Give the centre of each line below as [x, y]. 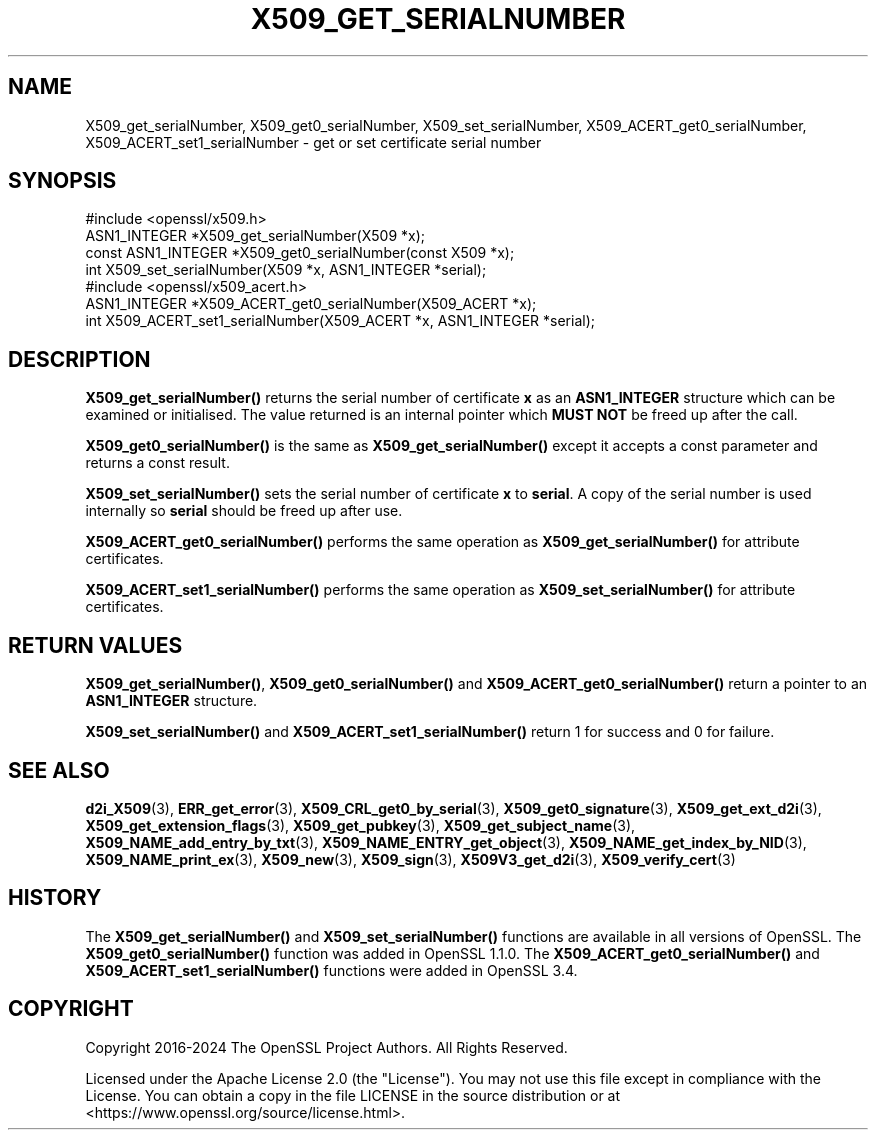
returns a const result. [157, 463]
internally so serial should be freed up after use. [244, 511]
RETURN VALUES [95, 645]
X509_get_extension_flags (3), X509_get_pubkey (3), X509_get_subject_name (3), [360, 825]
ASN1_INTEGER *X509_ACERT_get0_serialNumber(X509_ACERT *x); [311, 304]
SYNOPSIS [62, 181]
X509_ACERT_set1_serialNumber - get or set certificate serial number [313, 142]
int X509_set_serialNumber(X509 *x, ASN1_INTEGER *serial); [286, 270]
